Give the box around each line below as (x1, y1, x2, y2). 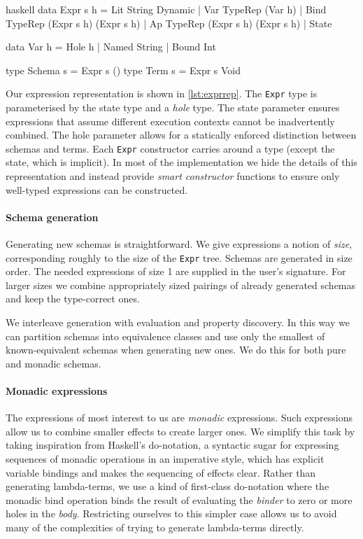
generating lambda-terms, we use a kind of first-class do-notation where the (6, 479, 329, 493)
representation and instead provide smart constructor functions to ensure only (6, 169, 340, 183)
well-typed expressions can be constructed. (6, 182, 188, 197)
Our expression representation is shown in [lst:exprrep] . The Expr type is (6, 86, 318, 101)
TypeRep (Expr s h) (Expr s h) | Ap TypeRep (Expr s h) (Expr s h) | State (6, 15, 332, 30)
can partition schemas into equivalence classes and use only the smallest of (6, 328, 325, 343)
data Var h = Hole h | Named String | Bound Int (6, 39, 216, 54)
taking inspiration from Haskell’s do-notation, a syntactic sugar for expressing (6, 437, 339, 452)
